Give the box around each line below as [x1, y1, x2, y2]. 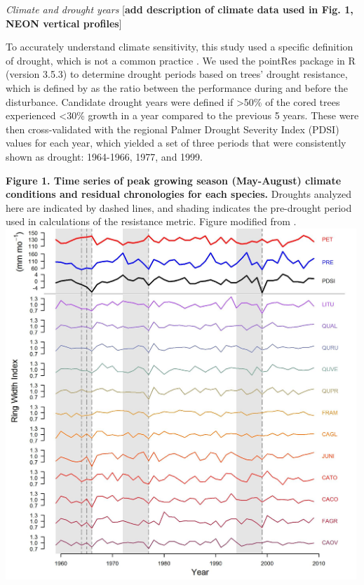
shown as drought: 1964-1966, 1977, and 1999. [6, 149, 203, 163]
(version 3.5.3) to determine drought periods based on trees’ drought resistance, [6, 67, 348, 81]
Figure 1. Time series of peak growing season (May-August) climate [6, 173, 342, 187]
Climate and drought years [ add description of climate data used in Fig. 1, [6, 2, 353, 16]
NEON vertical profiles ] [6, 15, 122, 30]
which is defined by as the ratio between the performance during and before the [6, 80, 349, 95]
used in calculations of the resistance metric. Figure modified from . [6, 214, 297, 229]
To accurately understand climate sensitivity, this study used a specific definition [6, 39, 353, 54]
